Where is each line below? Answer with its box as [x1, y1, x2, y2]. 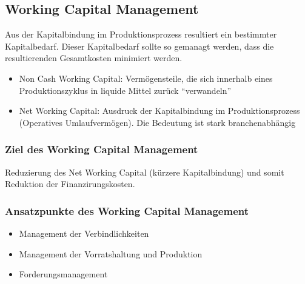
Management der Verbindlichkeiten [19, 226, 149, 239]
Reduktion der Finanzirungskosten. [5, 177, 135, 190]
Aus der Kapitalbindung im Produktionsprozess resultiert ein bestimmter [5, 28, 277, 41]
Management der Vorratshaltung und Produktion [19, 247, 203, 260]
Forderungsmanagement [19, 268, 108, 280]
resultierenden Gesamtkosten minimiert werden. [5, 51, 183, 64]
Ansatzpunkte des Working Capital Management [5, 203, 249, 218]
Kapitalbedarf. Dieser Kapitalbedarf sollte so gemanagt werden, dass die [5, 39, 274, 52]
